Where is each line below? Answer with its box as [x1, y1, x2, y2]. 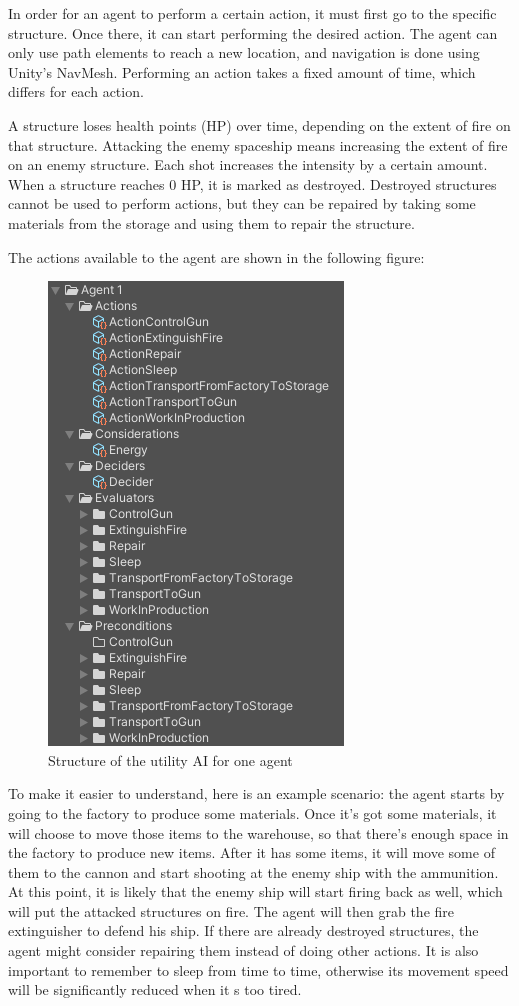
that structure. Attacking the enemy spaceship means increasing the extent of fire [8, 134, 508, 155]
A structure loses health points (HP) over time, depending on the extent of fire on [8, 114, 511, 135]
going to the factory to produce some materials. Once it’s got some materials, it [8, 802, 497, 823]
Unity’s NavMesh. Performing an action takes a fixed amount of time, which [8, 61, 476, 82]
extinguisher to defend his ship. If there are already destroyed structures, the [8, 920, 479, 941]
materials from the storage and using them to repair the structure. [8, 212, 415, 233]
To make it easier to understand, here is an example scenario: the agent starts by [8, 783, 505, 804]
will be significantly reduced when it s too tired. [8, 979, 302, 1000]
